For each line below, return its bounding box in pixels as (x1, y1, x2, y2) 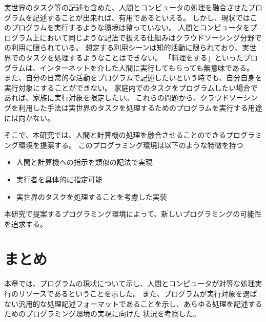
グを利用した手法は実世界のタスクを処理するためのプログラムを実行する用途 (4, 102, 262, 113)
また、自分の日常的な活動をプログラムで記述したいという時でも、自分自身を (4, 72, 262, 83)
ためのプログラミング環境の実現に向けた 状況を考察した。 (4, 308, 200, 319)
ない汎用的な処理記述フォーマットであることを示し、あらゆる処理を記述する (4, 298, 262, 309)
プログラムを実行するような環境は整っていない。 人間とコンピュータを (11, 22, 250, 33)
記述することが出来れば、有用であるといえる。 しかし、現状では (32, 12, 250, 23)
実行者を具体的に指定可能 (16, 174, 103, 184)
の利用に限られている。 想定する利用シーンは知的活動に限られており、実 (4, 42, 250, 53)
